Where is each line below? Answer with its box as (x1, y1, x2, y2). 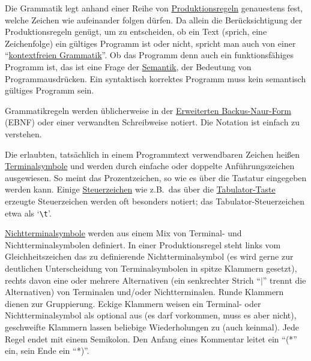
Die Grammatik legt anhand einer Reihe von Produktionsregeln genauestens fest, (5, 2, 303, 14)
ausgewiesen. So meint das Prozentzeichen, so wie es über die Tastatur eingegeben (5, 171, 307, 183)
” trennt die (262, 273, 306, 286)
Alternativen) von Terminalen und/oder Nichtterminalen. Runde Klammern (5, 285, 284, 298)
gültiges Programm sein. (5, 84, 94, 97)
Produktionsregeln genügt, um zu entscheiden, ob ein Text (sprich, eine (5, 25, 267, 38)
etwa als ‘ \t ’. (5, 206, 52, 219)
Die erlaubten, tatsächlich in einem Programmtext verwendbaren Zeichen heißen (5, 148, 300, 160)
